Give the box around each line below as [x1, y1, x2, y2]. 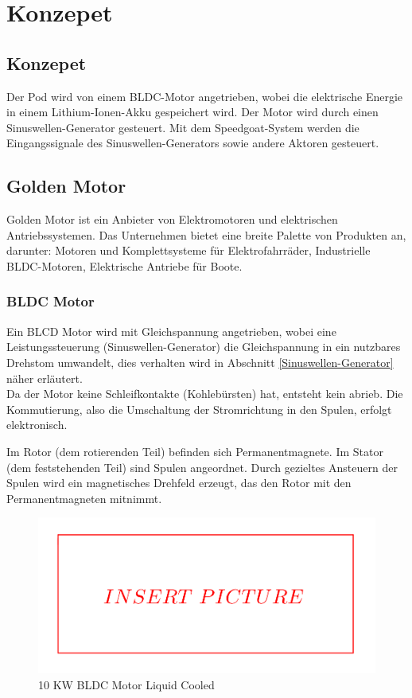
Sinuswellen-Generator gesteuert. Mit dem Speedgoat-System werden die [6, 119, 360, 135]
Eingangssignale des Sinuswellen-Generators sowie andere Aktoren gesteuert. [6, 135, 379, 151]
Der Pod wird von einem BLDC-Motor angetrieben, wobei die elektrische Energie [6, 88, 403, 104]
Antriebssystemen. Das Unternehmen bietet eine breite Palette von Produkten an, [6, 226, 406, 243]
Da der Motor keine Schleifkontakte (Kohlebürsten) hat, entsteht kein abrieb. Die [6, 385, 403, 402]
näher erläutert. [6, 369, 83, 386]
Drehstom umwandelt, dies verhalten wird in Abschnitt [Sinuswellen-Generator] [6, 353, 394, 370]
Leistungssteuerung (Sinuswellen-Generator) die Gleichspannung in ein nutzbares [6, 338, 401, 355]
